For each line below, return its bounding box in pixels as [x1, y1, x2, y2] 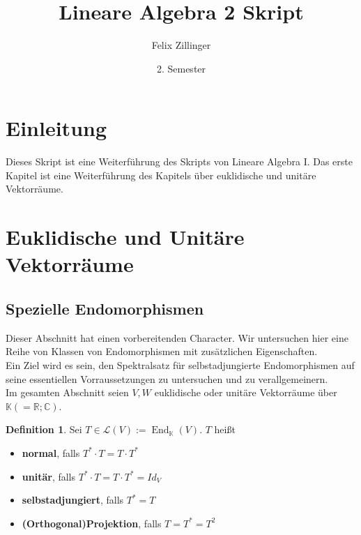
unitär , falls [22, 469, 76, 483]
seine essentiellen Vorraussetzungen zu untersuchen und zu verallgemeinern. [6, 371, 328, 386]
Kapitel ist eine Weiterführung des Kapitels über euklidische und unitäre [6, 167, 316, 182]
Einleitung [6, 114, 107, 142]
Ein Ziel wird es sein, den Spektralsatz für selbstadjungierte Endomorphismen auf [6, 357, 355, 372]
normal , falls [22, 445, 80, 460]
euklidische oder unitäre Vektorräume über [154, 385, 337, 400]
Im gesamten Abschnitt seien [6, 385, 129, 400]
